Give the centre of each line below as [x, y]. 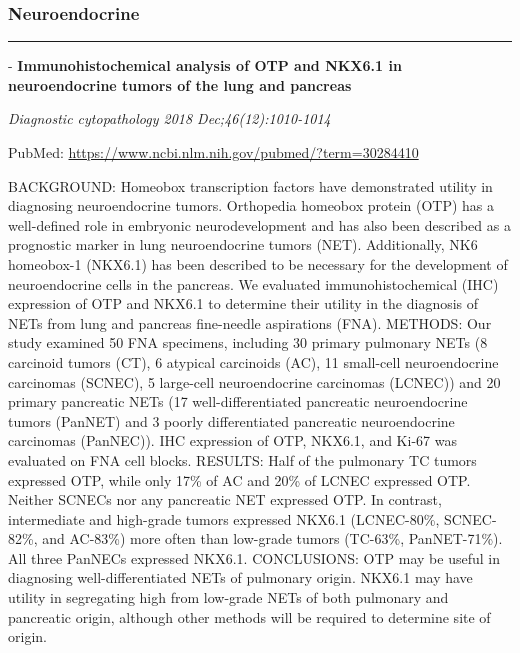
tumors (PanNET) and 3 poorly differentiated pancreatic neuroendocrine [231, 420]
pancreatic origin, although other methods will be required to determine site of [249, 616]
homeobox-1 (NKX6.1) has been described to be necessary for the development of [258, 263]
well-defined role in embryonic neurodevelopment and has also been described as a [259, 224]
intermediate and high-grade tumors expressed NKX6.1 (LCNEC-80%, [224, 518]
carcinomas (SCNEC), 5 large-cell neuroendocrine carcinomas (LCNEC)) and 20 [254, 381]
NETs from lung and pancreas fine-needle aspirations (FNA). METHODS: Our [250, 322]
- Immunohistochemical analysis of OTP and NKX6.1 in [205, 65]
